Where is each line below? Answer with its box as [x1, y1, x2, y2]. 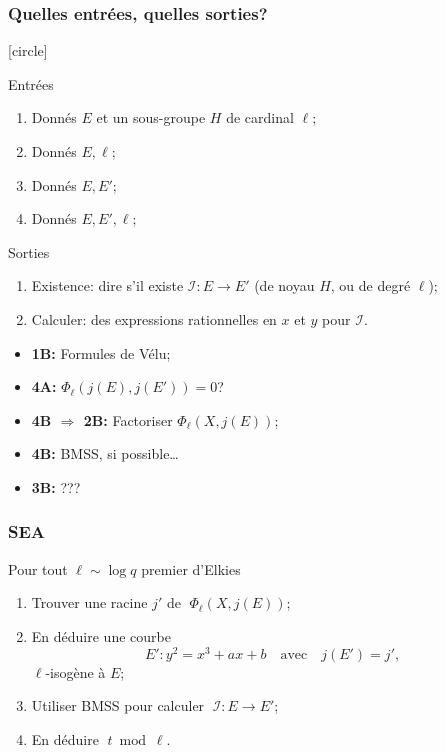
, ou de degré [330, 275, 411, 296]
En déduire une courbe [31, 625, 171, 646]
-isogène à [45, 661, 106, 682]
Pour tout [8, 558, 68, 579]
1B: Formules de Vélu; [31, 342, 171, 363]
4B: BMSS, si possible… [31, 443, 179, 464]
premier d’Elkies [141, 558, 241, 579]
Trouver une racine [31, 592, 148, 613]
